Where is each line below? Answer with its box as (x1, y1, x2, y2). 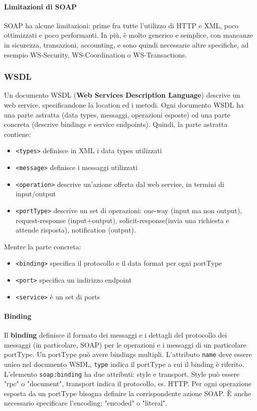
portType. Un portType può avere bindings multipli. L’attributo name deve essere (4, 349, 252, 359)
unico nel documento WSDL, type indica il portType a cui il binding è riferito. (4, 358, 244, 369)
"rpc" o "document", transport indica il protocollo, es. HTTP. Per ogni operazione (4, 378, 252, 389)
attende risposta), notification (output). (15, 225, 136, 235)
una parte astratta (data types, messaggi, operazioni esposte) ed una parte (4, 109, 230, 119)
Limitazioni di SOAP (4, 1, 77, 11)
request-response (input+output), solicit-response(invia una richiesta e (15, 215, 229, 225)
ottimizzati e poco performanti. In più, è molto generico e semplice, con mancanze (4, 30, 253, 40)
